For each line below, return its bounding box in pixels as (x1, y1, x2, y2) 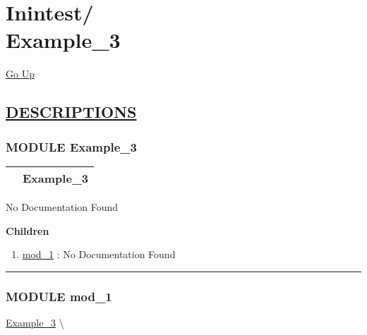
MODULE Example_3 (6, 138, 137, 155)
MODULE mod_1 (6, 287, 112, 305)
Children (6, 223, 49, 238)
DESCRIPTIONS (6, 101, 137, 123)
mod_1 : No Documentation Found (22, 247, 176, 262)
